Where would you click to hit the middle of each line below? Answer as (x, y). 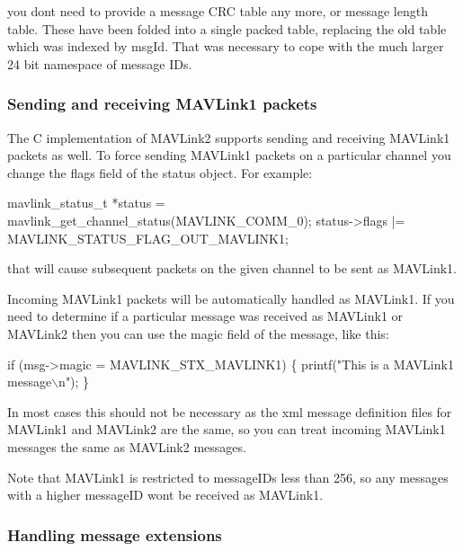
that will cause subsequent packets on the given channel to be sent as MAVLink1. (232, 268)
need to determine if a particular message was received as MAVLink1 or (205, 316)
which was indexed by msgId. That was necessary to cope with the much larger (226, 46)
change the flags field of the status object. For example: (160, 172)
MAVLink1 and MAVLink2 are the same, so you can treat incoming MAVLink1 (227, 429)
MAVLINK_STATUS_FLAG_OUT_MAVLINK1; (148, 238)
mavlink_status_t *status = (86, 203)
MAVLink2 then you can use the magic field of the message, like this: (198, 333)
